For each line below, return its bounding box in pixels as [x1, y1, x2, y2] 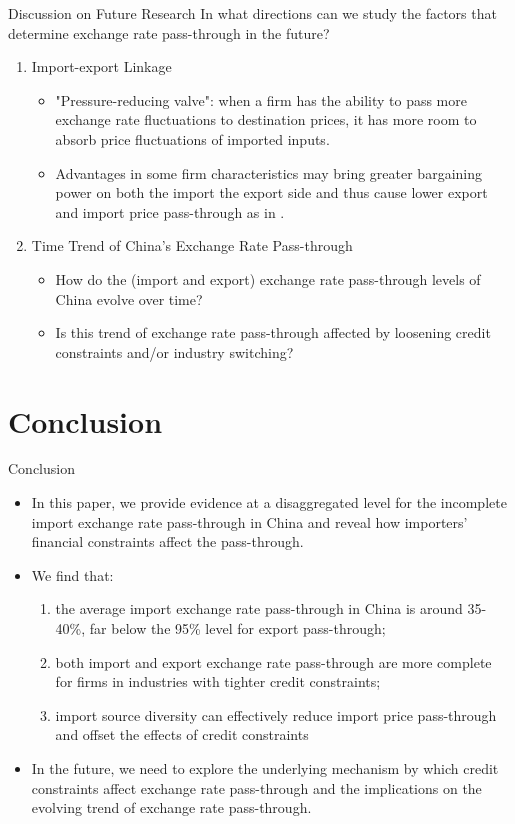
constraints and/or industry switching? [55, 341, 294, 362]
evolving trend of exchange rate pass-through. [31, 797, 312, 818]
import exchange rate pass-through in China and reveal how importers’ [31, 511, 468, 532]
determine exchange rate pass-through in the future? [8, 22, 330, 43]
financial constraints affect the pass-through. [31, 531, 304, 552]
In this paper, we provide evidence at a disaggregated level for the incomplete [31, 492, 507, 513]
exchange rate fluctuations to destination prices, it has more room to [55, 109, 477, 130]
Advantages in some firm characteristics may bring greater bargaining [55, 162, 482, 183]
